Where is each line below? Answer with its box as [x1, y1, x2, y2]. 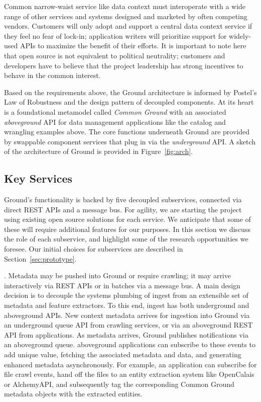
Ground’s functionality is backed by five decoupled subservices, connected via [4, 194, 242, 205]
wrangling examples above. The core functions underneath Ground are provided [4, 126, 249, 137]
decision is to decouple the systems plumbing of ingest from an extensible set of [4, 290, 248, 300]
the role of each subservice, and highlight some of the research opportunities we [4, 233, 248, 244]
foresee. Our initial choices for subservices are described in [4, 244, 183, 254]
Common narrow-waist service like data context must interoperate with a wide [4, 1, 246, 11]
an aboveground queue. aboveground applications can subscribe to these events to [4, 339, 256, 350]
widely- [229, 30, 251, 41]
